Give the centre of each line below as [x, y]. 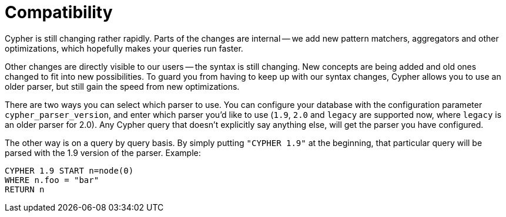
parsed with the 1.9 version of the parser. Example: [103, 152]
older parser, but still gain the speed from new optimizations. [122, 86]
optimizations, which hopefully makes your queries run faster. [124, 48]
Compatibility [59, 12]
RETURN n [25, 189]
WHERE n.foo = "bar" [52, 180]
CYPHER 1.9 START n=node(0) [69, 170]
